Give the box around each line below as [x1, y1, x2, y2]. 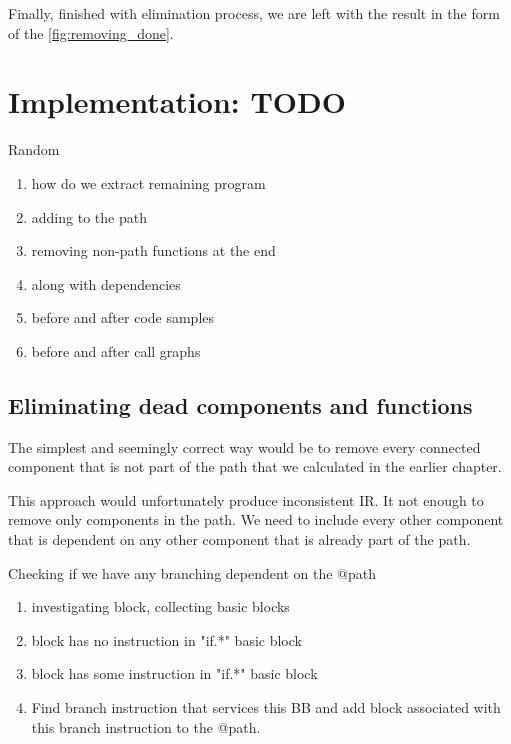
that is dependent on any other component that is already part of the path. [8, 529, 471, 550]
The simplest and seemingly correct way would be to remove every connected [8, 436, 481, 457]
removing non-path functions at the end [31, 240, 276, 261]
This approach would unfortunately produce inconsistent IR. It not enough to [8, 489, 484, 510]
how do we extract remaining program [31, 172, 266, 193]
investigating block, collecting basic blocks [31, 596, 290, 617]
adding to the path [31, 206, 147, 227]
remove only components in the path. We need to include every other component [8, 509, 504, 530]
